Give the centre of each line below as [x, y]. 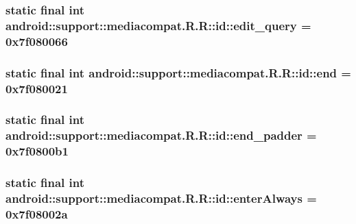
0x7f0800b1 [37, 151]
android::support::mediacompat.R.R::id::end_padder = [161, 135]
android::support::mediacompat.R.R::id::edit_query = [158, 25]
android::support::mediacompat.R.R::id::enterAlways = [161, 198]
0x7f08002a [37, 213]
